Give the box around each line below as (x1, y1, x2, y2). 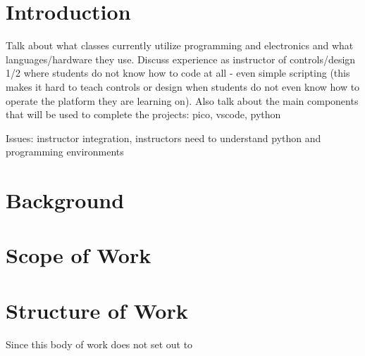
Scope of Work (6, 241, 151, 269)
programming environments (6, 144, 124, 159)
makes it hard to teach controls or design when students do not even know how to (6, 79, 360, 94)
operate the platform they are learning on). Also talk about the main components (6, 93, 359, 108)
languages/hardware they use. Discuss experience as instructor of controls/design (6, 51, 356, 66)
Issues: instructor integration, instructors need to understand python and (6, 130, 321, 145)
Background (6, 186, 125, 215)
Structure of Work (6, 295, 188, 324)
